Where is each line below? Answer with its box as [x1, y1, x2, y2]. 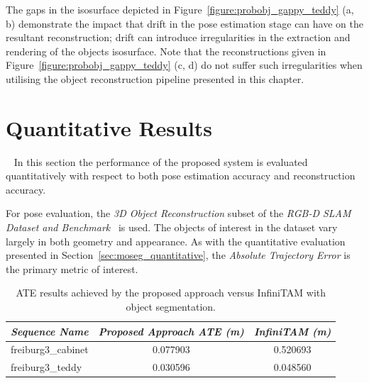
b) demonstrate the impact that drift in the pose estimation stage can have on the [6, 16, 363, 30]
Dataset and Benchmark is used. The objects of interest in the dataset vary [6, 220, 338, 235]
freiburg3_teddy [11, 360, 82, 374]
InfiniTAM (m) [253, 323, 331, 338]
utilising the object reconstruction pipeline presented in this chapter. [6, 71, 304, 86]
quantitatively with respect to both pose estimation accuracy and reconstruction [6, 168, 356, 183]
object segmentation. [126, 299, 216, 314]
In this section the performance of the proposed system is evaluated [13, 154, 308, 169]
